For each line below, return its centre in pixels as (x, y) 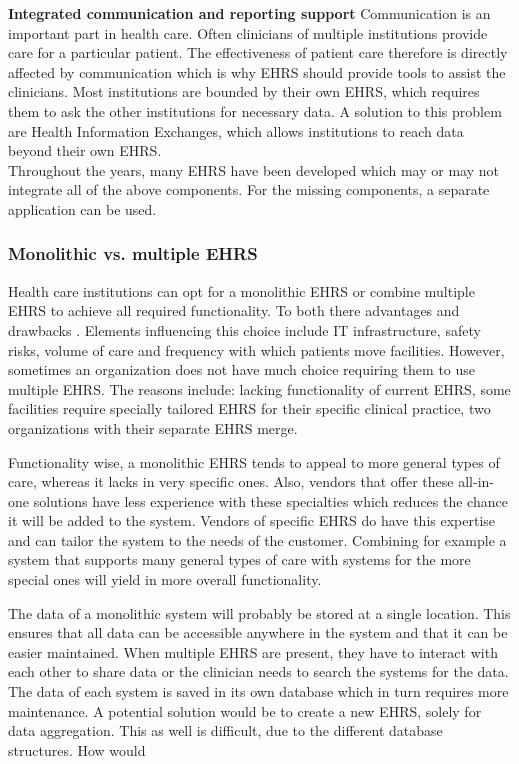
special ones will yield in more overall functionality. (165, 579)
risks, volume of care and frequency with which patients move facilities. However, (256, 349)
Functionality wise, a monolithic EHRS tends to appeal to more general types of (254, 461)
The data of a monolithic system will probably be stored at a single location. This (259, 612)
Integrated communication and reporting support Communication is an (249, 13)
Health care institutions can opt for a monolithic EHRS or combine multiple (241, 290)
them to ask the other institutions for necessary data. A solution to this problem (255, 110)
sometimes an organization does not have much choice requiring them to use (242, 369)
